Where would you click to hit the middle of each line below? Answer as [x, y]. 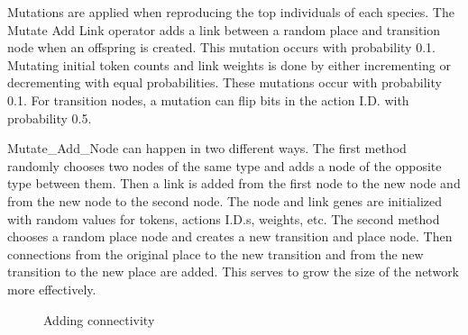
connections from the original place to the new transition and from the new [216, 254]
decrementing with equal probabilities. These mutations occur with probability [225, 82]
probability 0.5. [50, 118]
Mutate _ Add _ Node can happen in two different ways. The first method [207, 148]
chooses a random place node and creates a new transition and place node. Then [230, 236]
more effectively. [52, 289]
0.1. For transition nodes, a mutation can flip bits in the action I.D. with [208, 100]
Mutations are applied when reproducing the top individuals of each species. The [231, 12]
